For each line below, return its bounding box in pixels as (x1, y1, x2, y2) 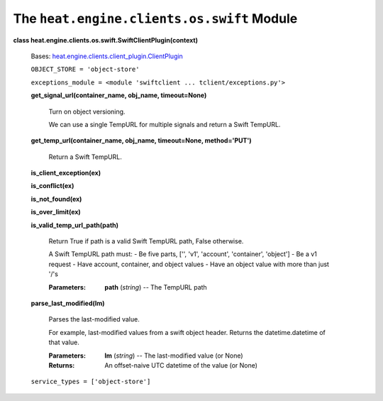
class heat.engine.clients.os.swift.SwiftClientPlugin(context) (13, 35, 199, 44)
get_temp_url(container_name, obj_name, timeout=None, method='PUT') (30, 136, 252, 145)
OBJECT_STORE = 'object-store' (30, 65, 140, 74)
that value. (48, 338, 79, 347)
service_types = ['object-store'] (30, 378, 151, 386)
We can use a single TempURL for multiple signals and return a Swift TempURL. (48, 120, 281, 128)
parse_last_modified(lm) (30, 299, 106, 307)
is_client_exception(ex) (30, 169, 101, 177)
